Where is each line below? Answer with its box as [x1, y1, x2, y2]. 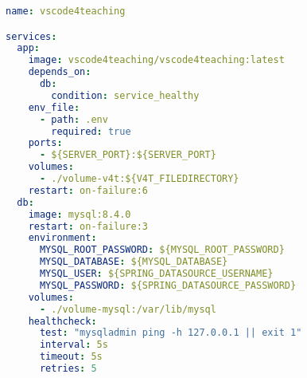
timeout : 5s [39, 351, 103, 363]
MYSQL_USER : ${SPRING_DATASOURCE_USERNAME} [39, 268, 274, 280]
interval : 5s [39, 339, 108, 351]
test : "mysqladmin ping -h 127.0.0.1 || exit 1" [39, 327, 302, 339]
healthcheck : [28, 315, 97, 327]
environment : [28, 232, 97, 244]
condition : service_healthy [51, 89, 200, 101]
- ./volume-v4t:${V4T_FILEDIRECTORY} [39, 173, 239, 185]
